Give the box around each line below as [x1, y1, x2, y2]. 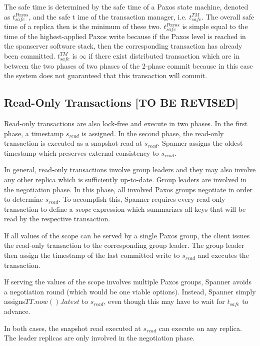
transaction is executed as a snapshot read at [4, 138, 142, 148]
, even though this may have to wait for [103, 296, 225, 306]
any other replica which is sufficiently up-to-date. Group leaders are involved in [4, 174, 247, 184]
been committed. [4, 50, 55, 61]
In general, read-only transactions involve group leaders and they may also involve [4, 164, 256, 175]
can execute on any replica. [158, 322, 242, 333]
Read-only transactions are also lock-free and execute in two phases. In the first [4, 118, 248, 128]
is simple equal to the [182, 21, 248, 32]
